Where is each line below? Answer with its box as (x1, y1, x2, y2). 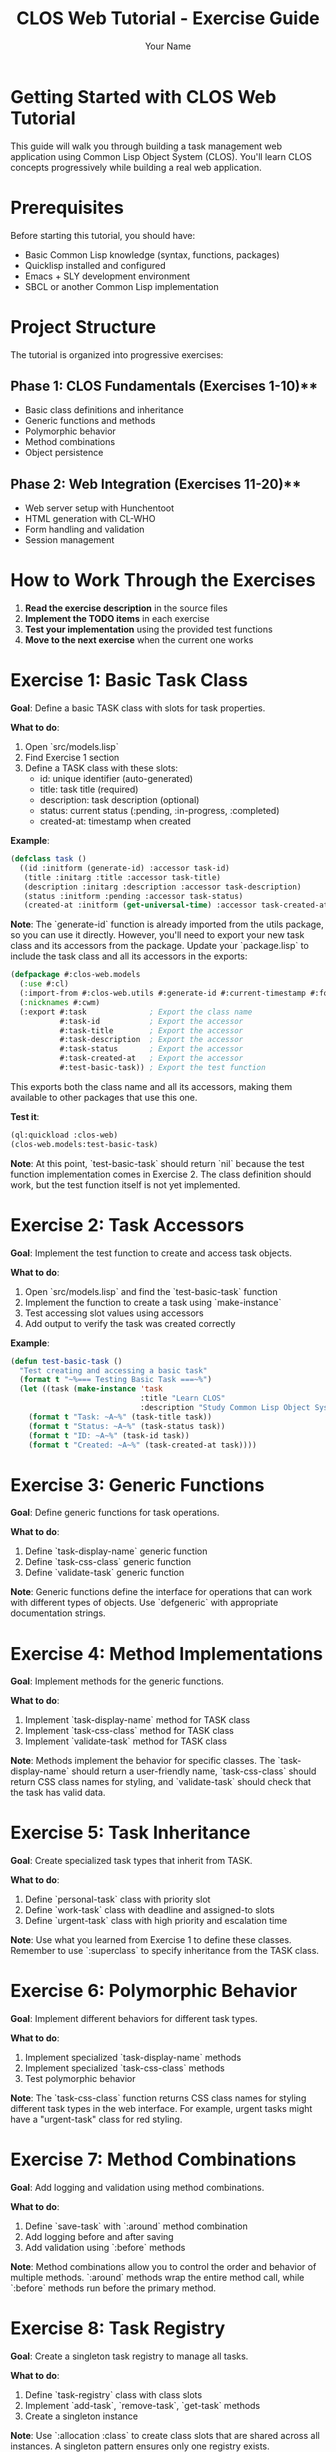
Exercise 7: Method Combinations (10, 2148, 297, 2171)
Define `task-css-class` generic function (24, 1556, 192, 1568)
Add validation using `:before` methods (24, 2242, 186, 2254)
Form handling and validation (24, 523, 145, 536)
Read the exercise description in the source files (24, 602, 228, 614)
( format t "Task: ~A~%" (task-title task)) (28, 1412, 213, 1422)
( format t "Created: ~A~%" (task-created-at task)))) (28, 1440, 257, 1450)
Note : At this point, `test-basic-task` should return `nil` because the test (10, 1157, 305, 1169)
